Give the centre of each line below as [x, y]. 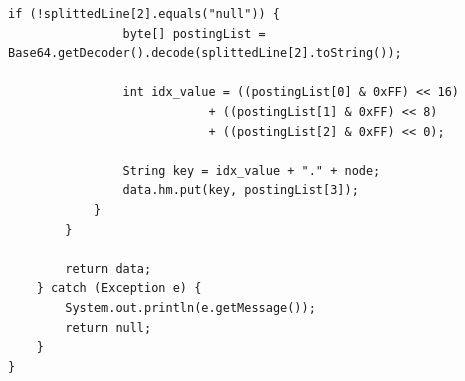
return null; [108, 327]
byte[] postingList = [194, 33]
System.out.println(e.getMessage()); [190, 307]
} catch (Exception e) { [119, 288]
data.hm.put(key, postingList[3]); [240, 190]
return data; [108, 268]
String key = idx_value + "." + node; [251, 170]
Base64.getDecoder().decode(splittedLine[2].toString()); [205, 53]
